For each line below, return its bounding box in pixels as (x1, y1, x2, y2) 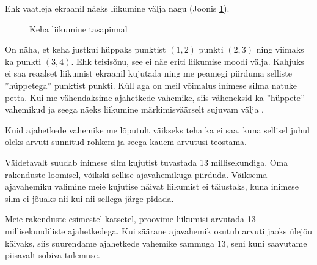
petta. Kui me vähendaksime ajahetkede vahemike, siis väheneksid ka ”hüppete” (5, 91, 305, 103)
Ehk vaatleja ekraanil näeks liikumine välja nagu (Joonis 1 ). (5, 2, 230, 14)
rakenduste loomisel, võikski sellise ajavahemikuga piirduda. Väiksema (5, 168, 268, 181)
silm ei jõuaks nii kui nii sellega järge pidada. (5, 192, 174, 204)
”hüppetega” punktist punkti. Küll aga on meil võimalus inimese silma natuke (5, 78, 297, 91)
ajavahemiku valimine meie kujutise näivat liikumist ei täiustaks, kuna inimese (5, 180, 299, 193)
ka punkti (5, 54, 42, 67)
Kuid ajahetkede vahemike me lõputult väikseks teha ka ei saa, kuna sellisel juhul (5, 123, 310, 136)
